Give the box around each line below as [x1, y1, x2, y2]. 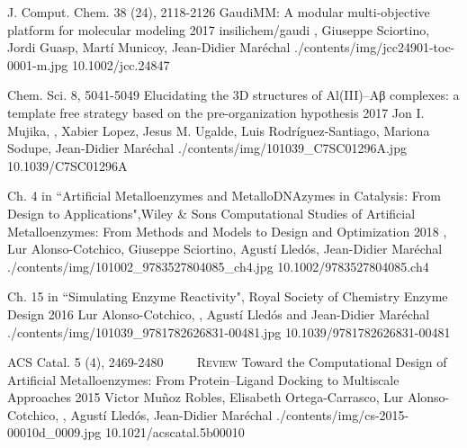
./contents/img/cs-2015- [276, 405, 409, 424]
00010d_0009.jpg [7, 423, 102, 442]
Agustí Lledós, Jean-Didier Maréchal [70, 405, 273, 424]
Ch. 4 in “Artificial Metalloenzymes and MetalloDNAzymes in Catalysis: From [7, 186, 441, 205]
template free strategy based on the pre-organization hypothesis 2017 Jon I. [7, 103, 425, 121]
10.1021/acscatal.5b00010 [104, 423, 245, 442]
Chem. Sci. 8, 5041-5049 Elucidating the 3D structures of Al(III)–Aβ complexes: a [7, 85, 460, 104]
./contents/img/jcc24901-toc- [294, 38, 455, 57]
